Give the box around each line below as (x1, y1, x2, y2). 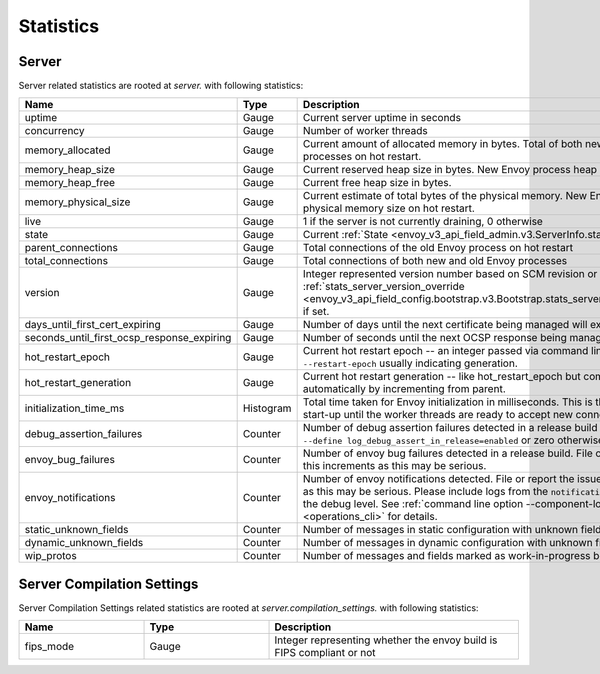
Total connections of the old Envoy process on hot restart (302, 241, 574, 255)
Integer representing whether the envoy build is (274, 633, 498, 647)
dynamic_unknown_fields (24, 536, 144, 550)
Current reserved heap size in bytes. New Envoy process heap (302, 163, 598, 177)
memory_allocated (24, 143, 111, 157)
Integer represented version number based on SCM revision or (302, 267, 598, 281)
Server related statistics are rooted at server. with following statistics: (18, 80, 304, 92)
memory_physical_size (24, 195, 131, 209)
